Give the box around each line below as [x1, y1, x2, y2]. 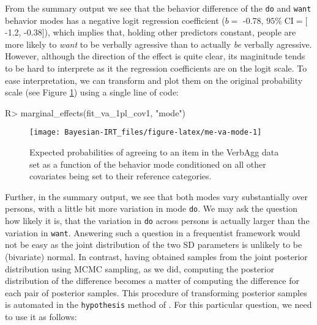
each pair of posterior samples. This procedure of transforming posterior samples [5, 286, 307, 299]
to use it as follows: [5, 310, 77, 323]
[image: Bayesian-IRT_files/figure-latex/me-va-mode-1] [29, 128, 262, 137]
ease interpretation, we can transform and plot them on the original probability [5, 73, 303, 86]
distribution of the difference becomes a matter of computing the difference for [5, 274, 299, 287]
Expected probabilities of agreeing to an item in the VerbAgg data [29, 146, 279, 159]
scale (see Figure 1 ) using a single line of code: [5, 86, 179, 99]
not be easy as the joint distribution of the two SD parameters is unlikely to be [5, 238, 302, 251]
